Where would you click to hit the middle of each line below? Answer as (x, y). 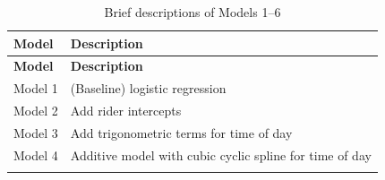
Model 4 (36, 154)
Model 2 (36, 111)
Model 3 (36, 132)
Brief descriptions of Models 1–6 (192, 12)
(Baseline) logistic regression (148, 88)
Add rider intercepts (126, 111)
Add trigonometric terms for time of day (181, 132)
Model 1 (36, 88)
